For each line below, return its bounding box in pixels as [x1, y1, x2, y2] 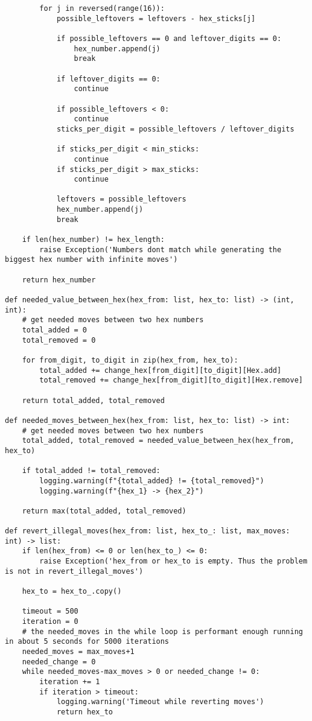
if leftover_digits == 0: [56, 74, 161, 83]
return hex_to [56, 707, 113, 716]
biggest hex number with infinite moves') [5, 255, 178, 264]
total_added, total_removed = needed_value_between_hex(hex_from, [22, 436, 294, 445]
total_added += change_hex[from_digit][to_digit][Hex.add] [39, 366, 282, 375]
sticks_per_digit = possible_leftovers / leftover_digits [56, 124, 294, 133]
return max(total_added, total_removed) [22, 506, 186, 515]
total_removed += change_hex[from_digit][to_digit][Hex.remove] [39, 376, 303, 385]
